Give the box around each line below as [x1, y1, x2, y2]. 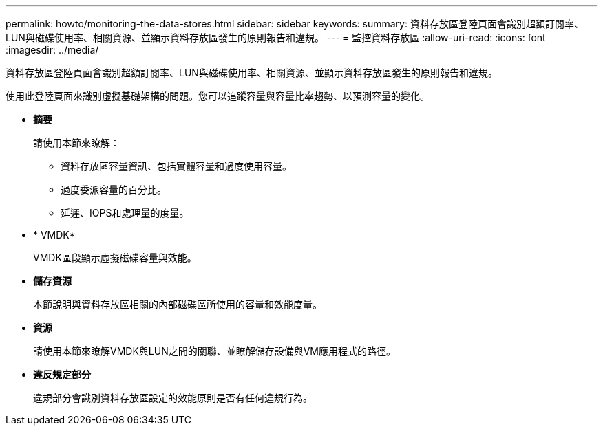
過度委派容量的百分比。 [61, 184, 167, 195]
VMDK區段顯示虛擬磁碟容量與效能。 [33, 252, 197, 263]
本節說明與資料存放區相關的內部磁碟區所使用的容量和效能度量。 [33, 298, 322, 310]
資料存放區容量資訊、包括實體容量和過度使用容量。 [61, 160, 292, 172]
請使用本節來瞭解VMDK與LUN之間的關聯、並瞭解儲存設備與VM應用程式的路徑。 [33, 345, 396, 357]
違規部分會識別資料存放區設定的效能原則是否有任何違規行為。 [33, 392, 313, 404]
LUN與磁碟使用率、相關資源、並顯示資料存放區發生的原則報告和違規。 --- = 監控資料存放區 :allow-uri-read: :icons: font [6, 32, 546, 43]
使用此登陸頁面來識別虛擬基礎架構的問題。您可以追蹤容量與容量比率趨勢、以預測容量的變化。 [6, 90, 430, 102]
